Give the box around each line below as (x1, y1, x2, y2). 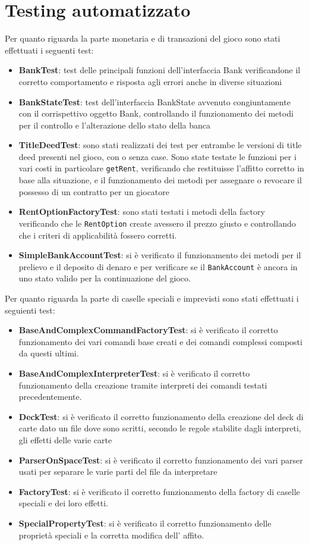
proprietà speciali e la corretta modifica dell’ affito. (18, 528, 204, 541)
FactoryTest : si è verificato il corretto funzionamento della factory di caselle (18, 485, 300, 497)
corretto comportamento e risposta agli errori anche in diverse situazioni (18, 75, 282, 87)
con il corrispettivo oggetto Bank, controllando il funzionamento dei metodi (18, 107, 294, 120)
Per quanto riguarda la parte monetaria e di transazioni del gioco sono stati (5, 32, 280, 45)
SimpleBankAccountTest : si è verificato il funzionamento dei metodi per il (18, 249, 301, 261)
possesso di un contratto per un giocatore (18, 185, 169, 198)
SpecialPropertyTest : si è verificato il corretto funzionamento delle (18, 516, 272, 529)
